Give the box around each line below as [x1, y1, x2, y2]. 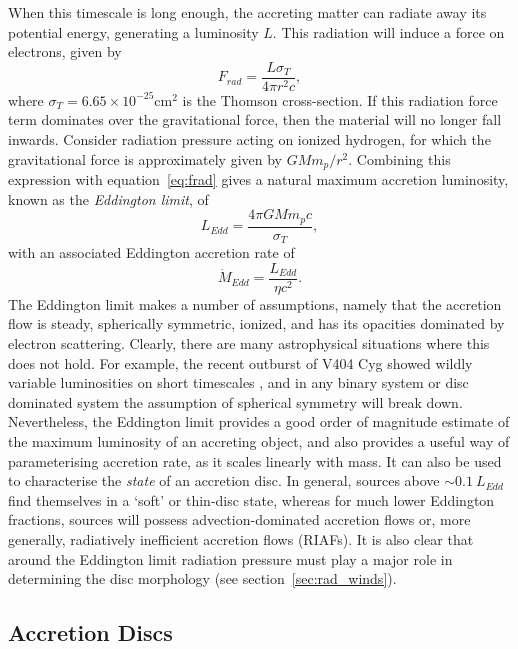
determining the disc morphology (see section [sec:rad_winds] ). [8, 568, 397, 589]
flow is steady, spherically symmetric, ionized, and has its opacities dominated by [8, 313, 505, 334]
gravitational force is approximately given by [8, 148, 282, 169]
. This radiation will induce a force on [272, 21, 505, 42]
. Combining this [348, 148, 451, 169]
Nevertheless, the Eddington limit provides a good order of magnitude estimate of [8, 411, 510, 432]
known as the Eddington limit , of [8, 188, 209, 209]
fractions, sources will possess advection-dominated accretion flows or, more [8, 509, 471, 530]
